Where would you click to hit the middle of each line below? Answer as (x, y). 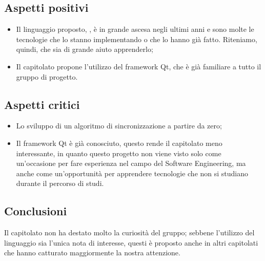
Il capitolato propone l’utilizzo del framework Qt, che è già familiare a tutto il (139, 66)
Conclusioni (36, 211)
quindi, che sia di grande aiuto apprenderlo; (85, 49)
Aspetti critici (42, 104)
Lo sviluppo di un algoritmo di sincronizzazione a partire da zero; (119, 126)
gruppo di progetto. (47, 76)
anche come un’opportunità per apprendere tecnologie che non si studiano (132, 173)
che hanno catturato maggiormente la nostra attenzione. (92, 253)
